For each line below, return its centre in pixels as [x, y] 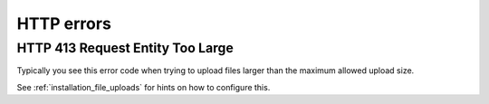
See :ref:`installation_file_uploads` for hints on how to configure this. [144, 87]
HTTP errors [64, 24]
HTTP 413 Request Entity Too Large [125, 48]
